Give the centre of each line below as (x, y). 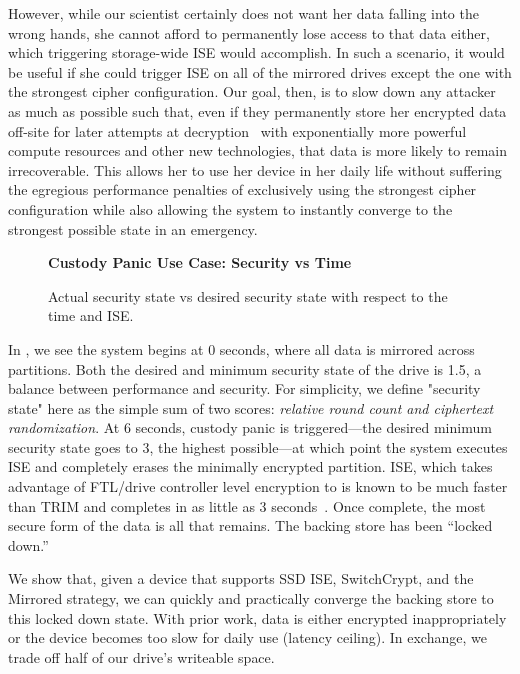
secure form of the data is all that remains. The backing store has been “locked (250, 525)
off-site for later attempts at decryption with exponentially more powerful (237, 130)
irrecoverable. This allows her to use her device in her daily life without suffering (255, 169)
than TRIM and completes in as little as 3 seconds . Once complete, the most (247, 505)
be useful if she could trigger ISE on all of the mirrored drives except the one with (260, 71)
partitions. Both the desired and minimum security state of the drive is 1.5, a (245, 368)
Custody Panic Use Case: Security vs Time (200, 262)
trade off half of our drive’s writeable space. (141, 656)
